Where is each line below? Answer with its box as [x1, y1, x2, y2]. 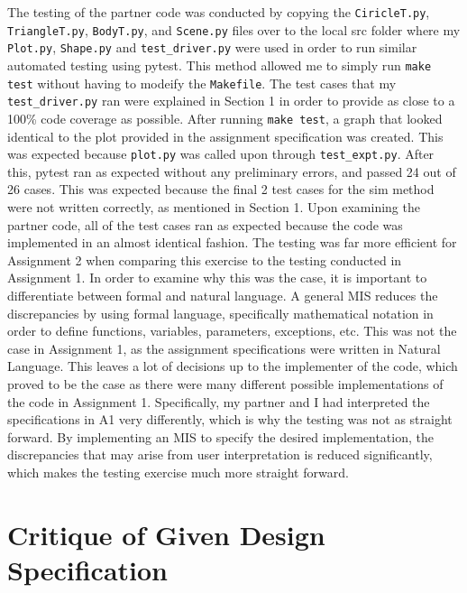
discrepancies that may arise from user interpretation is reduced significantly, [7, 445, 433, 464]
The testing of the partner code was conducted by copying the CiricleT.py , [7, 3, 430, 21]
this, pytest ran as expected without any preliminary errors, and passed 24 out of [7, 162, 456, 181]
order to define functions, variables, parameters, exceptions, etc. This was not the [7, 321, 457, 340]
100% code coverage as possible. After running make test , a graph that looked [7, 108, 443, 127]
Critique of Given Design [7, 515, 325, 552]
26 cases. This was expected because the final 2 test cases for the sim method [7, 180, 435, 199]
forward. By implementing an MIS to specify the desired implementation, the [7, 427, 434, 446]
